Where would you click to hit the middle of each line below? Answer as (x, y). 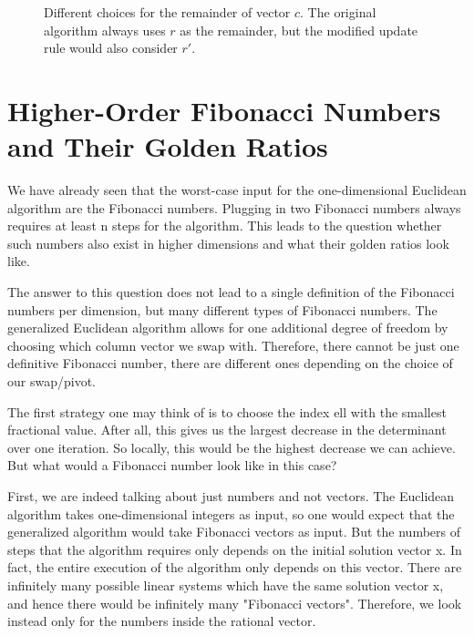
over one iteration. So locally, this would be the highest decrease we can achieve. (232, 447)
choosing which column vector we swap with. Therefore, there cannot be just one (233, 345)
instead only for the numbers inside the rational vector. (162, 621)
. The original (338, 12)
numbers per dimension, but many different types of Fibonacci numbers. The (222, 309)
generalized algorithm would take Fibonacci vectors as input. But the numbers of (234, 532)
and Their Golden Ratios (168, 146)
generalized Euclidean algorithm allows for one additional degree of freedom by (228, 328)
